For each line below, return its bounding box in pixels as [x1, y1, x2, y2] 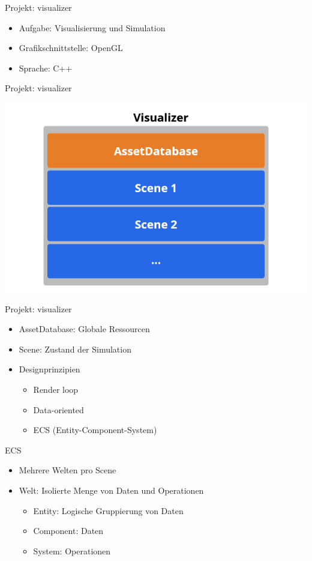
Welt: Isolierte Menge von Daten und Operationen [19, 484, 204, 496]
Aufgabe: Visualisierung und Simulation [19, 21, 166, 34]
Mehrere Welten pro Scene [19, 464, 116, 476]
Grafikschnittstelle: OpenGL [19, 41, 123, 54]
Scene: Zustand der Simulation [19, 342, 131, 355]
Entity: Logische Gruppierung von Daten [33, 504, 184, 517]
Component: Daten [33, 524, 104, 537]
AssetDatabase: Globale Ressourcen [19, 323, 150, 335]
